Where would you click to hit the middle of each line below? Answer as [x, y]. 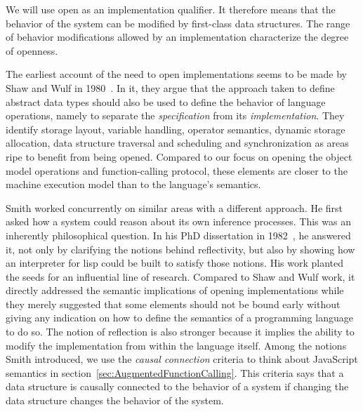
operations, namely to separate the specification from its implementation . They [175, 115]
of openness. [32, 50]
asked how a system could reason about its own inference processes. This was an [178, 221]
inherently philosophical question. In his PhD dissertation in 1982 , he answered [178, 235]
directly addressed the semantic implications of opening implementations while [175, 290]
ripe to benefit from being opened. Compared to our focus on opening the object [179, 156]
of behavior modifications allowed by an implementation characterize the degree [177, 37]
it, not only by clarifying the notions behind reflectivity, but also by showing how [180, 249]
